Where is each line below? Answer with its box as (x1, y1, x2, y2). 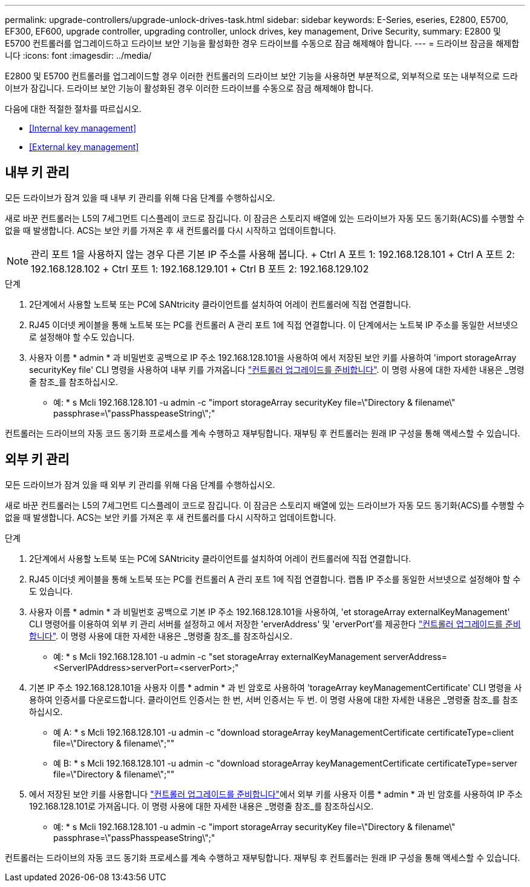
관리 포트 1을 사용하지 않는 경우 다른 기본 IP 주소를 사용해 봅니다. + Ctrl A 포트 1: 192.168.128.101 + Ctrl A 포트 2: (31, 248, 515, 260)
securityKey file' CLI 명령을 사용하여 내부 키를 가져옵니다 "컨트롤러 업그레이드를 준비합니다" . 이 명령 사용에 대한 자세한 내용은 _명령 (29, 364, 525, 375)
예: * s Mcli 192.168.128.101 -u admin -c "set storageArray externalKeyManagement (53, 651, 381, 662)
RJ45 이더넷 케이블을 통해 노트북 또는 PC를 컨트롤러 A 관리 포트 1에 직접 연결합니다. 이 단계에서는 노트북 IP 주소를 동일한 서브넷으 (29, 319, 519, 330)
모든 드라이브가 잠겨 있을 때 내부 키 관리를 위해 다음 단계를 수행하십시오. (5, 192, 275, 203)
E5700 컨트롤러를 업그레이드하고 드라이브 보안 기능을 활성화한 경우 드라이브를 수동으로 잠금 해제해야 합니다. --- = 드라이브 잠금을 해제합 (5, 38, 520, 48)
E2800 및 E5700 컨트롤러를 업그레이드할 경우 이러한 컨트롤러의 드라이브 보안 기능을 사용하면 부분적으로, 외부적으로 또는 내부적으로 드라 (5, 71, 518, 81)
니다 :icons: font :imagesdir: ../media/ (5, 50, 152, 61)
